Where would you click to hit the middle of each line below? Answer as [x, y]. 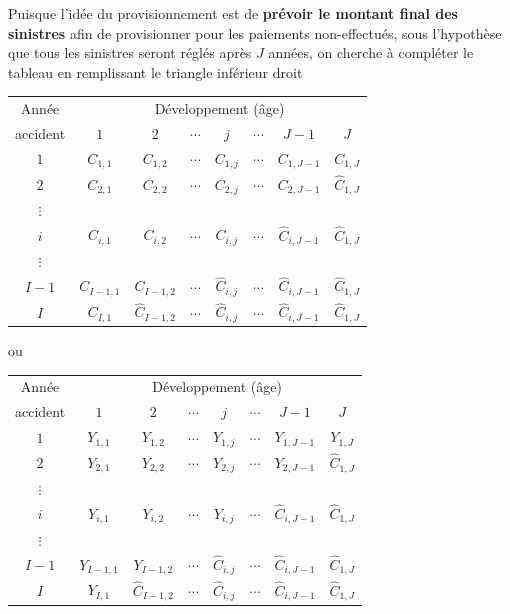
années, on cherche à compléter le [371, 52]
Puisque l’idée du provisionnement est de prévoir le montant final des [233, 13]
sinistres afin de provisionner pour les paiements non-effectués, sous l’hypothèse [255, 32]
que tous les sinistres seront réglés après [130, 52]
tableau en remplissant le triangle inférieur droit [155, 71]
